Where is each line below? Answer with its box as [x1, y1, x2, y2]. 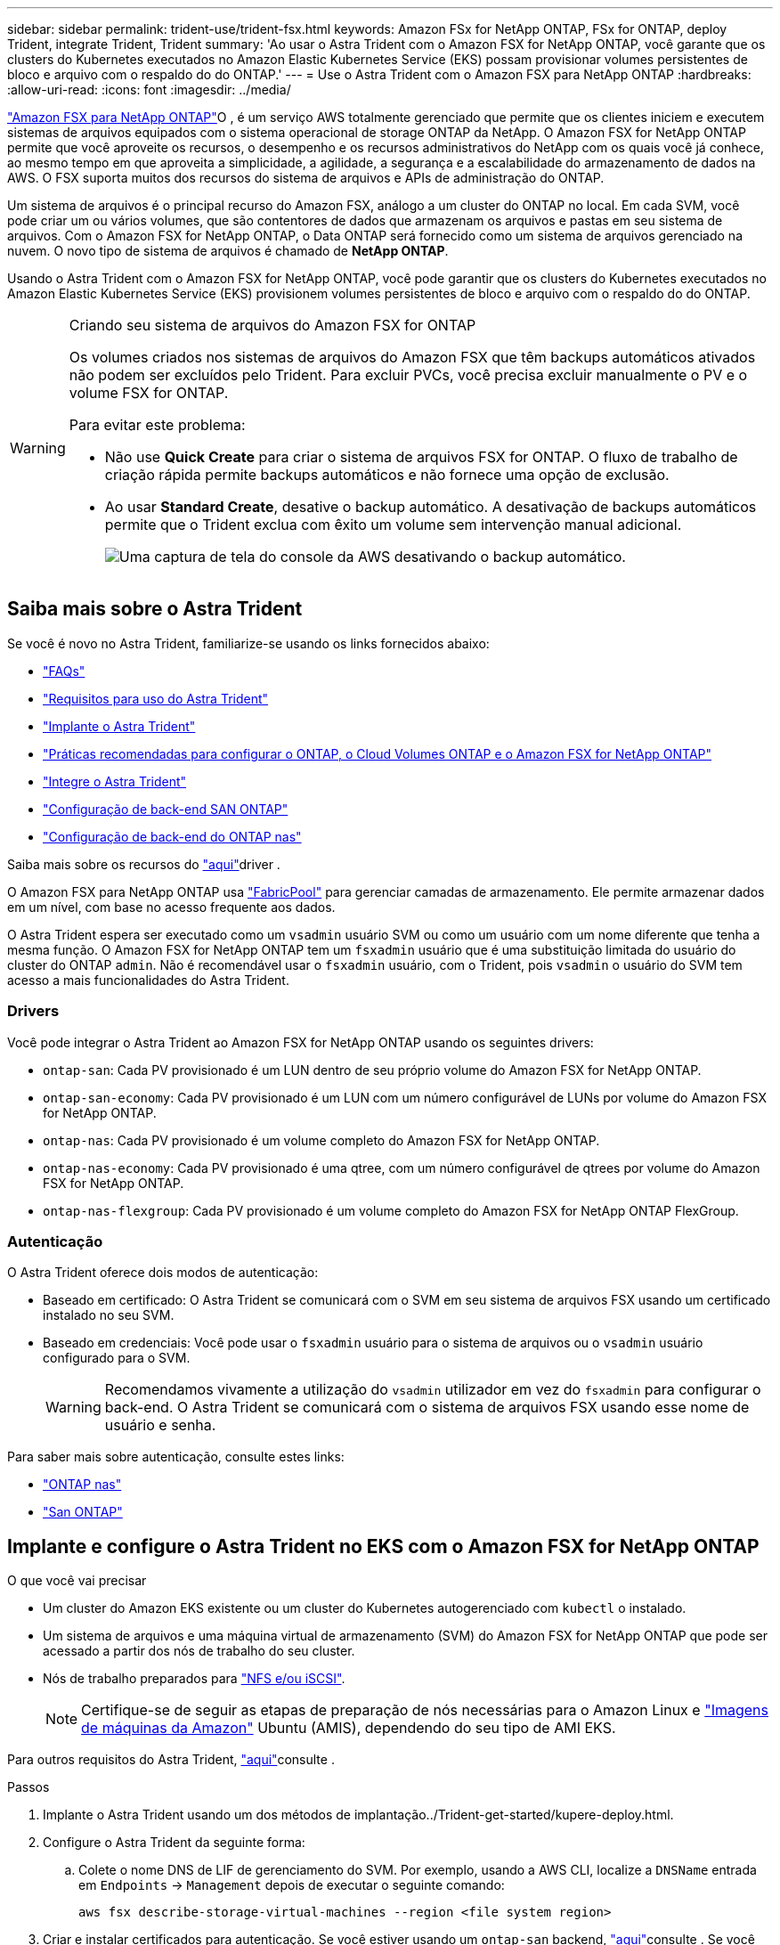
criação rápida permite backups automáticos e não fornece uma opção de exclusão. [104, 466, 670, 484]
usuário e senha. [104, 1416, 216, 1435]
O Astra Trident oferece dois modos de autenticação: [7, 1265, 319, 1281]
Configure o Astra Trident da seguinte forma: [43, 1835, 305, 1851]
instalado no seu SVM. [43, 1307, 175, 1323]
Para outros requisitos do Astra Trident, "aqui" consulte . [7, 1752, 335, 1768]
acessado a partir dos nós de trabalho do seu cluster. [43, 1643, 355, 1659]
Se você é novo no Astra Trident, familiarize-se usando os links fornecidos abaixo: [7, 635, 490, 651]
